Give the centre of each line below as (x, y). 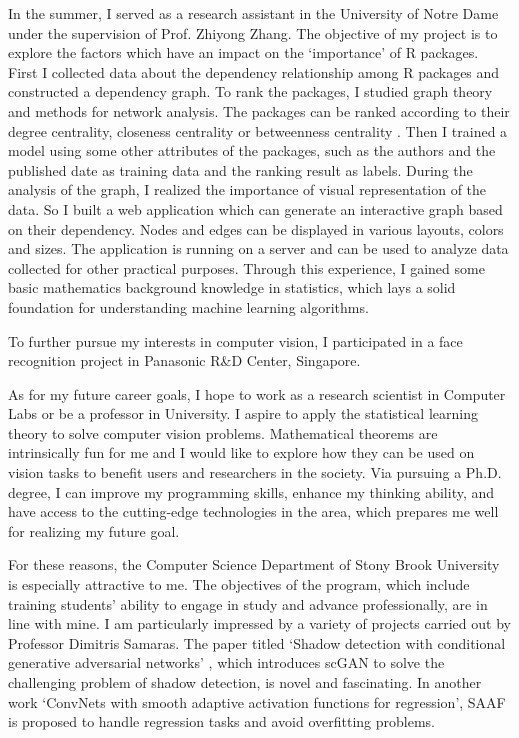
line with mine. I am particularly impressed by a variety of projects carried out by (259, 623)
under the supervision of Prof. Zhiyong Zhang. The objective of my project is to (253, 32)
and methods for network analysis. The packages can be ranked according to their (259, 110)
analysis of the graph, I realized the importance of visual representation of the (247, 189)
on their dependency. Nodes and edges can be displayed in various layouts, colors (256, 228)
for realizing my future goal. (94, 530)
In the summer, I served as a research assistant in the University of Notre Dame (253, 13)
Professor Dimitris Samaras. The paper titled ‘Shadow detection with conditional (257, 642)
